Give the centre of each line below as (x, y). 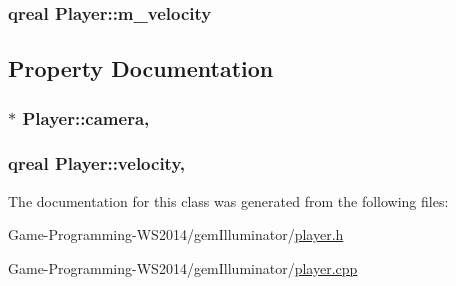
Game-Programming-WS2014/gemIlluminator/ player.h (176, 234)
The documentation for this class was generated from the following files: (228, 200)
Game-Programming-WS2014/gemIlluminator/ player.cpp (183, 267)
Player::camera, (86, 117)
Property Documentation (141, 68)
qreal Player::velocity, (96, 163)
